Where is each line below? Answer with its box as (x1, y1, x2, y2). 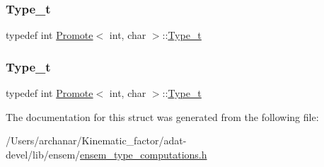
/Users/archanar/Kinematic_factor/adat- (6, 133, 187, 148)
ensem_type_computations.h (80, 146, 207, 161)
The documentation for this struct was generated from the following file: (6, 109, 319, 124)
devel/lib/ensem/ (6, 146, 81, 161)
